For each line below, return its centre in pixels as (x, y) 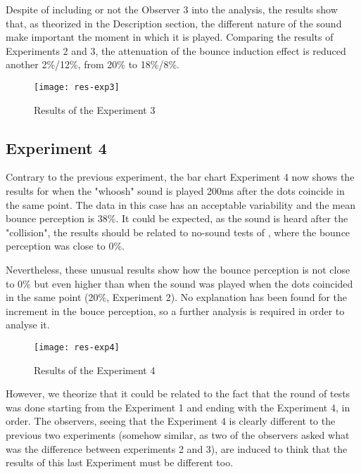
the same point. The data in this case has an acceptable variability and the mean (180, 204)
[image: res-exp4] (77, 347)
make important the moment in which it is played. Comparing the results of (170, 37)
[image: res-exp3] (77, 87)
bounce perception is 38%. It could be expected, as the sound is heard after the (177, 218)
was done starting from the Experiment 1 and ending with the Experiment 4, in (178, 407)
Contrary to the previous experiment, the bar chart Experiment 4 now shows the (180, 177)
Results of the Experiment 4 (95, 370)
